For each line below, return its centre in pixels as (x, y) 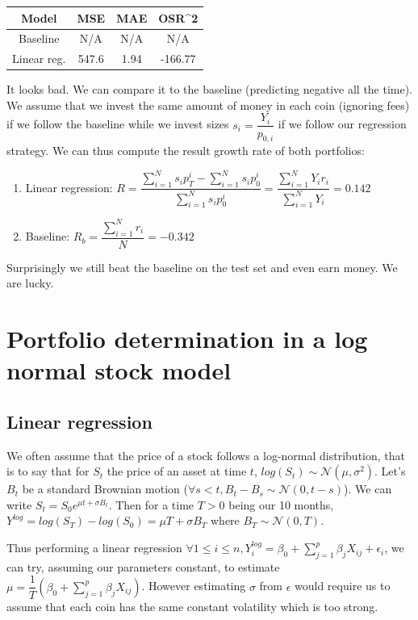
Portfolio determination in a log (187, 339)
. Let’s (390, 471)
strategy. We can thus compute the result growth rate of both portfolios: (186, 151)
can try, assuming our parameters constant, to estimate (143, 566)
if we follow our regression (342, 124)
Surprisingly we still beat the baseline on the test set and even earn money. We (202, 267)
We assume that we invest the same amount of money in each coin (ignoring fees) (208, 105)
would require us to (343, 586)
